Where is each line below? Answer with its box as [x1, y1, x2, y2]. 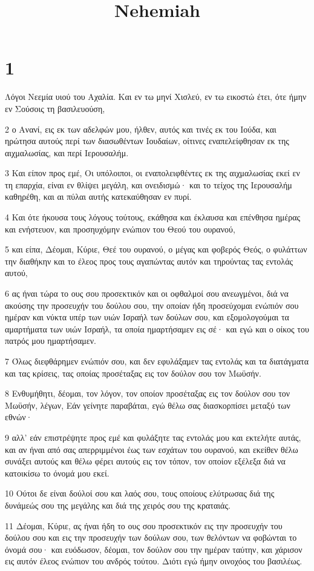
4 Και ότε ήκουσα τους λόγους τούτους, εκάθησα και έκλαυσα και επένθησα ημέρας [5, 211, 301, 223]
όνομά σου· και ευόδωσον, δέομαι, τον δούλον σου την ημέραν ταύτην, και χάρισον [5, 543, 303, 555]
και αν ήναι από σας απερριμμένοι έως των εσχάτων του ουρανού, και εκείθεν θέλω [5, 443, 298, 455]
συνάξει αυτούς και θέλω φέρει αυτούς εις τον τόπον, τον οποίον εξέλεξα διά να [5, 455, 286, 467]
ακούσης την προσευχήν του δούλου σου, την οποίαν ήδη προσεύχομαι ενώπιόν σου [5, 299, 299, 311]
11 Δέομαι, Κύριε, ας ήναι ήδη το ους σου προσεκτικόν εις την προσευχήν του [5, 519, 283, 532]
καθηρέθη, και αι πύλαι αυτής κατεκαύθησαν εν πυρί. [5, 190, 192, 203]
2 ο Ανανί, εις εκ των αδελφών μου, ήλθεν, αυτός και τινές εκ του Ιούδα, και [5, 122, 276, 135]
